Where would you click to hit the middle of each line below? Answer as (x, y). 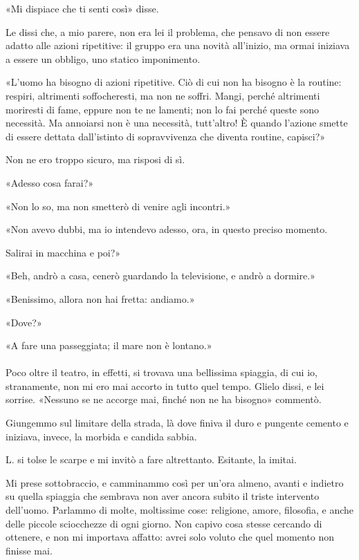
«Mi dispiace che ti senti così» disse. (82, 8)
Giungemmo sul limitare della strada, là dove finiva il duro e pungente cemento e (177, 423)
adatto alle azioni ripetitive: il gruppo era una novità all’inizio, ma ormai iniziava (178, 45)
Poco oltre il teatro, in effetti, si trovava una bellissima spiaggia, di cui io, (162, 372)
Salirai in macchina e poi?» (63, 252)
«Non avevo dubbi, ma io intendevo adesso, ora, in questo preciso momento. (167, 229)
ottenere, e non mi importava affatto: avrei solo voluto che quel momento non (170, 537)
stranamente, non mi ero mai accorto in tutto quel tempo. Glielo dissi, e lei (165, 385)
